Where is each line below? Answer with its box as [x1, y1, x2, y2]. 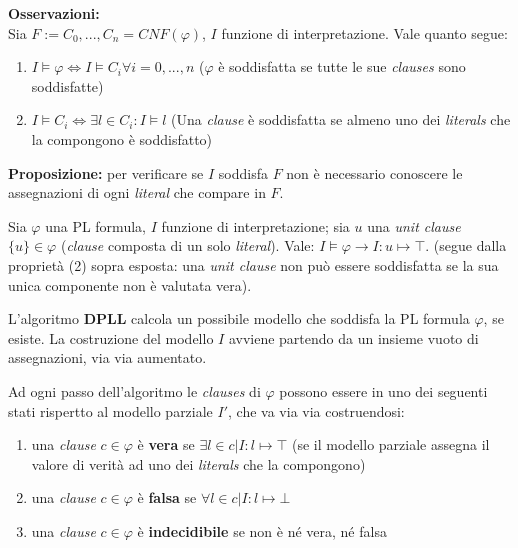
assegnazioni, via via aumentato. [8, 347, 207, 368]
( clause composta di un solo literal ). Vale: [60, 235, 315, 256]
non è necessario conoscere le [286, 162, 463, 183]
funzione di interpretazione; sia [161, 215, 350, 236]
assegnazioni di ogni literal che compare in [8, 182, 266, 203]
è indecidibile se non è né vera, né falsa [137, 520, 387, 541]
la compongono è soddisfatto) [31, 128, 213, 149]
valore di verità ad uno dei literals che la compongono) [31, 453, 366, 474]
